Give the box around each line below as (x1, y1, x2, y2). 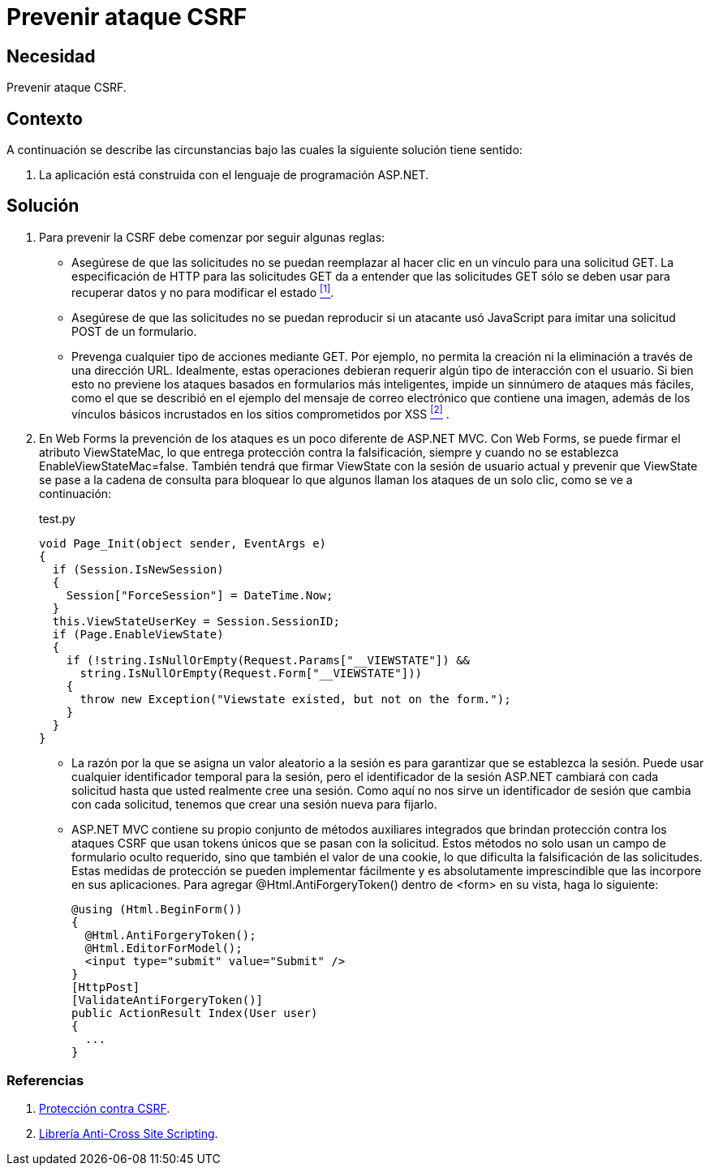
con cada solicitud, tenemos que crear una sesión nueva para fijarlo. (71, 797, 437, 812)
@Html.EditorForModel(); (84, 942, 243, 955)
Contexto (6, 108, 83, 129)
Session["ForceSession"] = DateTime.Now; (66, 589, 333, 603)
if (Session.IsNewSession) (52, 563, 224, 577)
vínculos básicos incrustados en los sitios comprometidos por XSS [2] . (71, 404, 450, 421)
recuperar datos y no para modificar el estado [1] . (71, 282, 334, 299)
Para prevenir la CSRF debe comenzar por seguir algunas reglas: (39, 230, 385, 244)
